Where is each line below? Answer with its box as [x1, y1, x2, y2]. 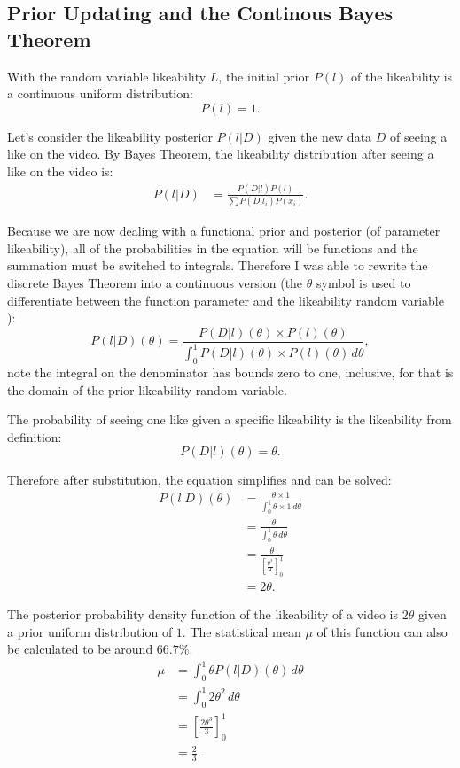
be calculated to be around [7, 640, 153, 658]
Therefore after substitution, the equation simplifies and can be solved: [7, 470, 392, 489]
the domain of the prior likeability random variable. [7, 380, 287, 399]
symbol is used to [316, 274, 411, 291]
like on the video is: [7, 161, 113, 180]
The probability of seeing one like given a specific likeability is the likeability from [7, 410, 452, 429]
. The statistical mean [182, 622, 301, 640]
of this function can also [316, 622, 448, 640]
